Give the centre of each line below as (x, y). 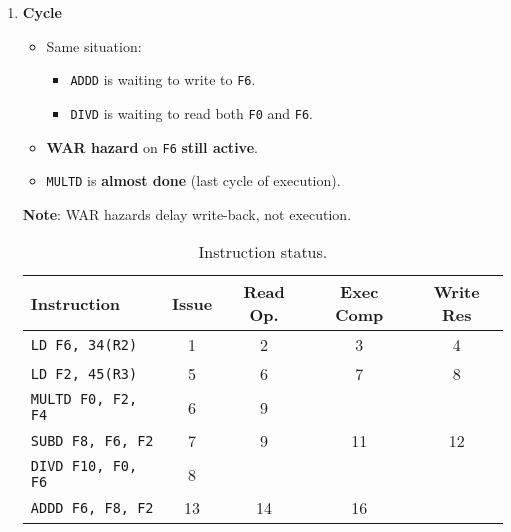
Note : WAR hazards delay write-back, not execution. (187, 213)
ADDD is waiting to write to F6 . (163, 79)
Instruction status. (263, 252)
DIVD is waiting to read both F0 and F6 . (191, 112)
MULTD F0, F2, (84, 399)
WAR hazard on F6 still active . (152, 146)
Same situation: (94, 45)
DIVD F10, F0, (84, 466)
